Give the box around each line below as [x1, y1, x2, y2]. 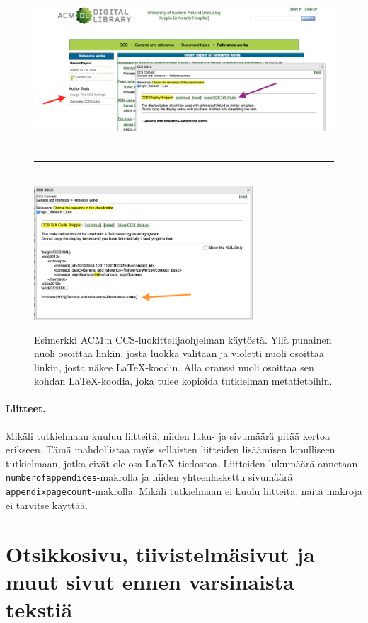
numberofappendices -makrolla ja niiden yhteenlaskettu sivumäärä [6, 470, 293, 484]
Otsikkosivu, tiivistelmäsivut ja [6, 539, 315, 568]
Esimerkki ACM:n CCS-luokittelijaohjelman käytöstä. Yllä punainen [34, 332, 332, 347]
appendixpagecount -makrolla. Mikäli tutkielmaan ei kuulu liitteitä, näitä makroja [6, 484, 362, 499]
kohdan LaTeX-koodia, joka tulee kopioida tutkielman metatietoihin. [34, 373, 333, 388]
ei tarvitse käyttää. [6, 497, 88, 512]
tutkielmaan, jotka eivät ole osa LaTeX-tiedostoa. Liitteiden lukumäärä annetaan [6, 455, 358, 470]
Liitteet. [6, 401, 46, 416]
